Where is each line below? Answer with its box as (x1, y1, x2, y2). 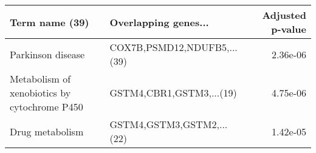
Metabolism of (10, 72, 71, 86)
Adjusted (262, 8, 306, 22)
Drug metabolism (10, 124, 84, 138)
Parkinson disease (10, 47, 85, 61)
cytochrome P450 (10, 100, 83, 114)
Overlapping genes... (109, 15, 209, 29)
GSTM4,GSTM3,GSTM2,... (109, 117, 228, 131)
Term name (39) (10, 15, 89, 29)
